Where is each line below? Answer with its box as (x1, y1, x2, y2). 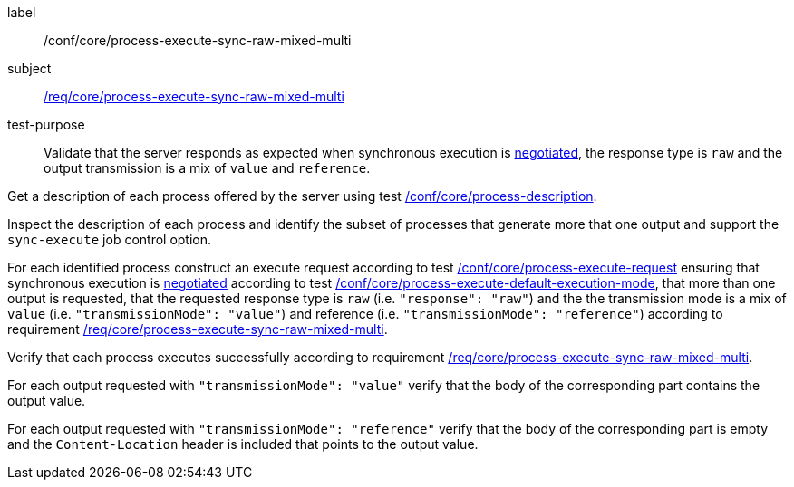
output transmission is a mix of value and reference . (44, 160, 371, 176)
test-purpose (7, 117, 85, 132)
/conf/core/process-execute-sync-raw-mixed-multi (44, 33, 352, 48)
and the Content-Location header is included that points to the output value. (7, 436, 479, 452)
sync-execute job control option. (7, 232, 212, 247)
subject (7, 61, 52, 76)
